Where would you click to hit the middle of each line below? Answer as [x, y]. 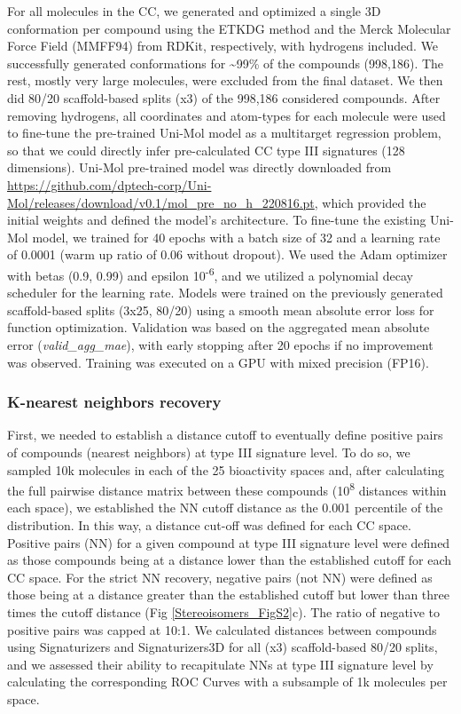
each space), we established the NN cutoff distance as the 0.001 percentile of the [225, 508]
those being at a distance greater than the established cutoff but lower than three [228, 595]
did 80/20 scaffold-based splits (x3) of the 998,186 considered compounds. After [224, 97]
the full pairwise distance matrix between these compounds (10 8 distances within [227, 489]
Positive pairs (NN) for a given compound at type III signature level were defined [229, 542]
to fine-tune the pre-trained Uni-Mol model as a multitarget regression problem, [224, 133]
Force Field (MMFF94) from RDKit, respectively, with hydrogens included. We [223, 46]
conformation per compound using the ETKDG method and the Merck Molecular [229, 28]
